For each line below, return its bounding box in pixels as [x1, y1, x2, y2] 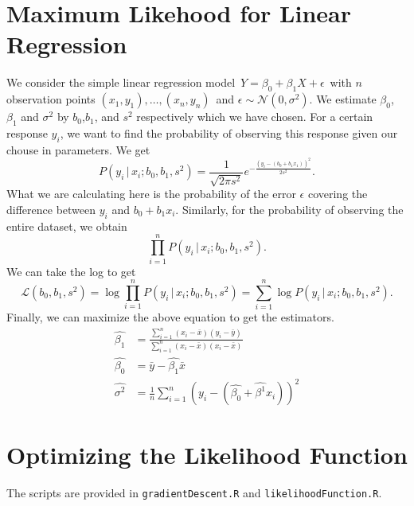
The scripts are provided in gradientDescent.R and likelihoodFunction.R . [6, 485, 382, 501]
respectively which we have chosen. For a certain [136, 108, 373, 125]
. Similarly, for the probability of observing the [175, 201, 404, 218]
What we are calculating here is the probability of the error [6, 185, 296, 202]
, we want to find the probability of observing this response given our [60, 124, 398, 141]
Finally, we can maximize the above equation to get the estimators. [6, 309, 334, 325]
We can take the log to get [6, 263, 136, 279]
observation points [6, 91, 96, 107]
